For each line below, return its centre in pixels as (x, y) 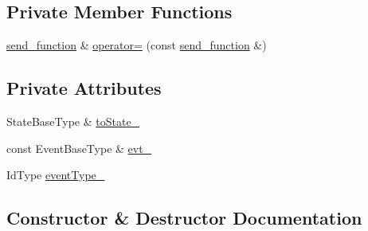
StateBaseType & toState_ (73, 121)
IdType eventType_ (56, 175)
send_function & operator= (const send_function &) (137, 45)
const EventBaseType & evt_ (79, 148)
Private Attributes (84, 88)
